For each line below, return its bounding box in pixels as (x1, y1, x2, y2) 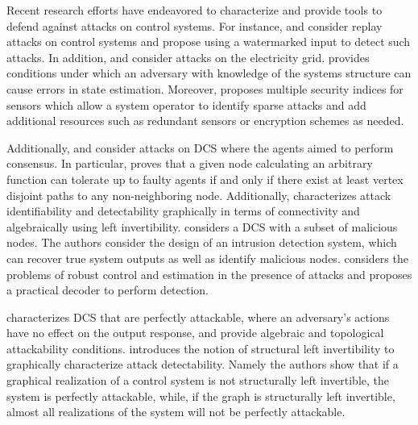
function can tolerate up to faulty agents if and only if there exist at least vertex (6, 170, 404, 187)
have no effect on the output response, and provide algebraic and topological (6, 324, 384, 341)
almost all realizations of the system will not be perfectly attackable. (6, 403, 346, 420)
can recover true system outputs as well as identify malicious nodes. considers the (6, 249, 408, 266)
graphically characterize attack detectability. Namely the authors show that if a (6, 356, 399, 373)
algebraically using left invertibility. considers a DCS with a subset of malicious (6, 218, 398, 235)
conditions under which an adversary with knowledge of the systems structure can (6, 65, 412, 81)
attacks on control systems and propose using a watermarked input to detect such (6, 33, 411, 50)
